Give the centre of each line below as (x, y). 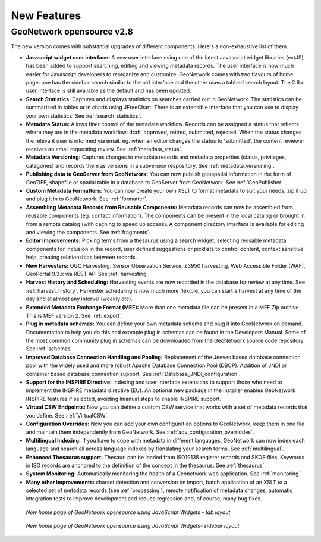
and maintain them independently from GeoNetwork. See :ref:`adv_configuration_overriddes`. (140, 432)
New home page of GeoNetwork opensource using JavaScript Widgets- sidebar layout (133, 526)
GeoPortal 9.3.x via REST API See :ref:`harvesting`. (88, 274)
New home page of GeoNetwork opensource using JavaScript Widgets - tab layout (128, 512)
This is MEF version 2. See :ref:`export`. (74, 315)
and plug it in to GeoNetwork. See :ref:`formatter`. (87, 199)
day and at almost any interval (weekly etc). (79, 299)
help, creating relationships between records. (81, 257)
